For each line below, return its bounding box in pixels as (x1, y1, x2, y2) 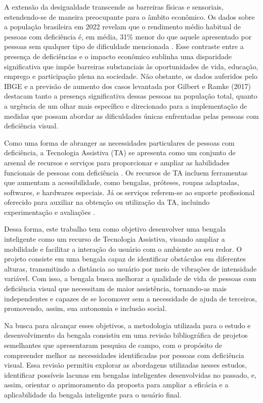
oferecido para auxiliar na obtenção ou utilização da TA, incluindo (4, 197, 210, 207)
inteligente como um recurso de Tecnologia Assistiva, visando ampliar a (4, 234, 225, 244)
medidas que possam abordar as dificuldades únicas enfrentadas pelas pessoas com (4, 110, 259, 121)
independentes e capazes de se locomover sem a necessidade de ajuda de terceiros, (4, 293, 257, 303)
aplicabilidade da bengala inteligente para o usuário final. (4, 389, 182, 399)
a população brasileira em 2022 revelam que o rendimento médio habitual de (4, 21, 241, 32)
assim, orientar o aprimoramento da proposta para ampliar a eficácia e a (4, 379, 229, 390)
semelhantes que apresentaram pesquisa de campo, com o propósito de (4, 340, 223, 350)
